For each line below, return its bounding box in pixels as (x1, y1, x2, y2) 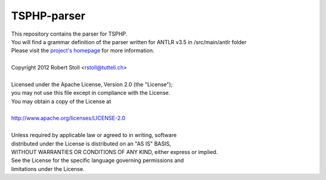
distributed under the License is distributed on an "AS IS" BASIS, (11, 140, 171, 147)
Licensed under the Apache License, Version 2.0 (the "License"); (11, 80, 173, 88)
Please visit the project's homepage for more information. (11, 47, 155, 54)
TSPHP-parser (11, 9, 86, 22)
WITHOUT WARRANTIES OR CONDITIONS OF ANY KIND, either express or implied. (11, 149, 218, 156)
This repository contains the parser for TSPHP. (11, 30, 128, 37)
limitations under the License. (11, 165, 85, 172)
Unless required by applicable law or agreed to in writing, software (11, 132, 177, 139)
